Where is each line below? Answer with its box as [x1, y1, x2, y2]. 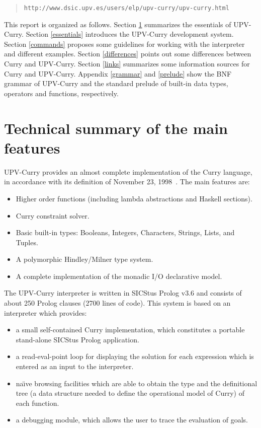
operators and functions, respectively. [4, 88, 119, 98]
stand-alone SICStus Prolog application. [16, 334, 139, 344]
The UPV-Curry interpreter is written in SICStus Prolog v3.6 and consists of [4, 288, 242, 298]
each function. [16, 397, 59, 408]
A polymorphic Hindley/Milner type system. [16, 254, 153, 264]
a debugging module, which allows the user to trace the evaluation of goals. [16, 414, 248, 425]
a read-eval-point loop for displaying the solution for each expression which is [16, 351, 254, 362]
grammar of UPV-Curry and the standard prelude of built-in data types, [4, 78, 228, 89]
